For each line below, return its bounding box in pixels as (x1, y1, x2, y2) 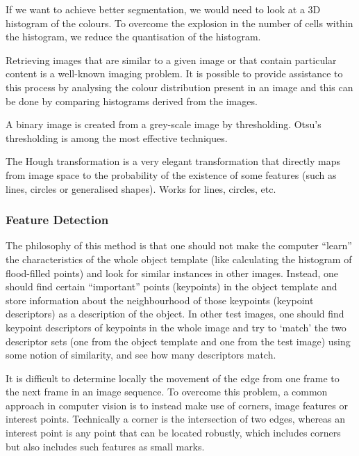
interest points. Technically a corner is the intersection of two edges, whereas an (6, 411, 346, 426)
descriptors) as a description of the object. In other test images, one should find (6, 306, 344, 321)
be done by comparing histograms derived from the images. (6, 93, 258, 108)
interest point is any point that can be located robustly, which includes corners (6, 425, 341, 440)
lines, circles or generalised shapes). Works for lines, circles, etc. (6, 181, 276, 196)
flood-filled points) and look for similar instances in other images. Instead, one (6, 265, 338, 280)
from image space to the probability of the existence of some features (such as (6, 167, 337, 182)
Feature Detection (6, 211, 109, 228)
